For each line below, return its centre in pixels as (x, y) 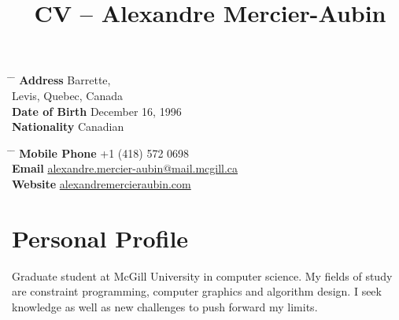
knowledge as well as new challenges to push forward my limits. (165, 306)
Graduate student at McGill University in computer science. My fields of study (202, 275)
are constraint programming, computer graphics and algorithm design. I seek (197, 291)
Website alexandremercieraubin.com (102, 183)
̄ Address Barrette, (61, 80)
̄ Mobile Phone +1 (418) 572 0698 (101, 153)
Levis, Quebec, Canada (68, 95)
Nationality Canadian (68, 127)
